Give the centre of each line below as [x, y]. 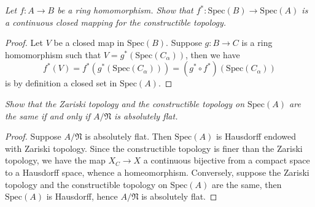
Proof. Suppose [33, 136]
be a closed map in [89, 43]
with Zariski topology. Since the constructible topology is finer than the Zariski [154, 148]
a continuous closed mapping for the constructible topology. [115, 22]
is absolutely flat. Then [128, 136]
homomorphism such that [53, 54]
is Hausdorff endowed [256, 136]
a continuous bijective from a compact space [227, 160]
